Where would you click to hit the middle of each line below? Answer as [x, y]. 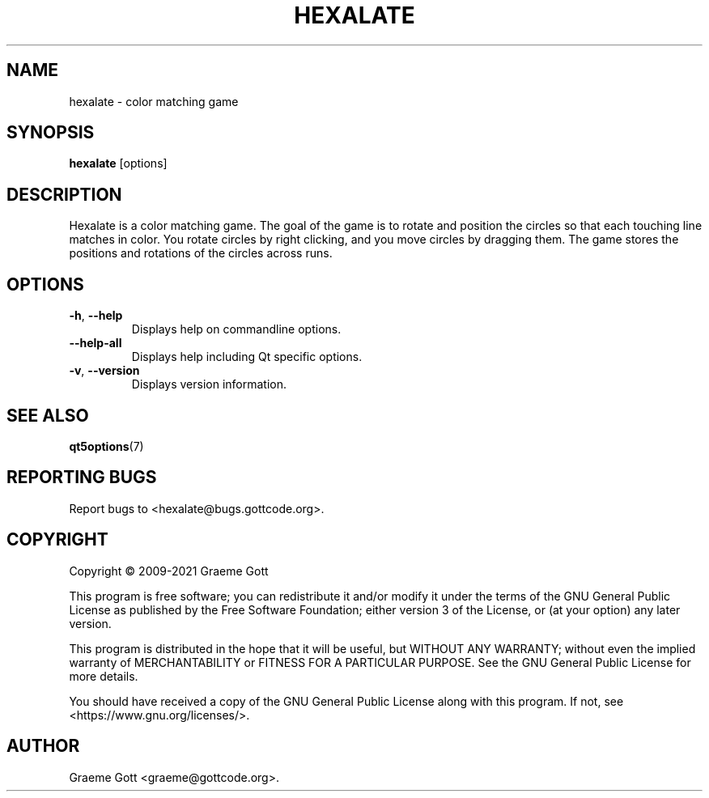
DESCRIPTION [64, 194]
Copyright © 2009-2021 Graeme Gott [169, 571]
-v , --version [104, 371]
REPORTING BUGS [82, 478]
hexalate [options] [118, 163]
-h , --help [96, 316]
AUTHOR [43, 746]
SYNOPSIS [51, 133]
